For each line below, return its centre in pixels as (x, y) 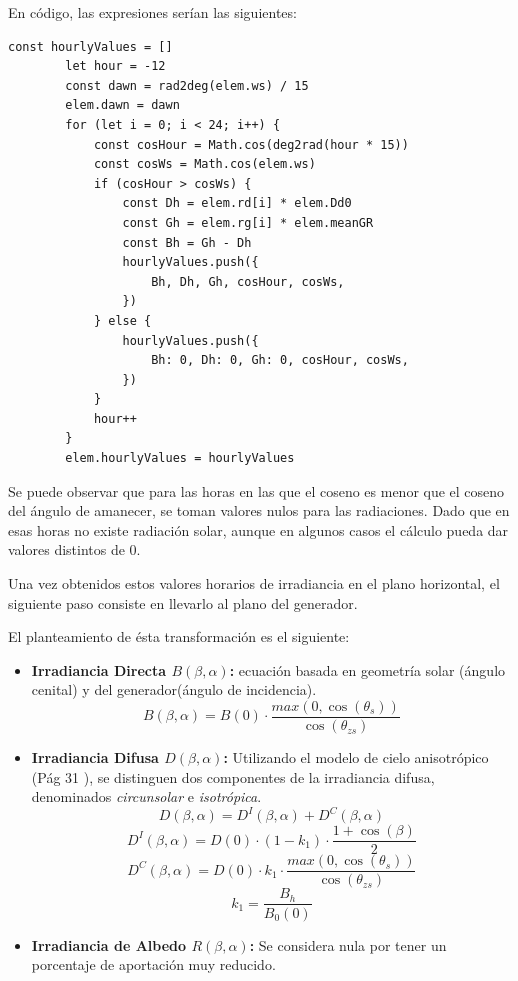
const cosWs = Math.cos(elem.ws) (204, 164)
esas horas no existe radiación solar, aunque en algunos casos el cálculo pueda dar (258, 529)
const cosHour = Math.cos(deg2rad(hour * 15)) (251, 144)
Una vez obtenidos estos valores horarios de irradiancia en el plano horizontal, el (254, 583)
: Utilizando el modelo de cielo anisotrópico (356, 757)
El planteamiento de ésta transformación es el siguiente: (179, 636)
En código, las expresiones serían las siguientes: (152, 12)
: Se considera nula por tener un (348, 944)
